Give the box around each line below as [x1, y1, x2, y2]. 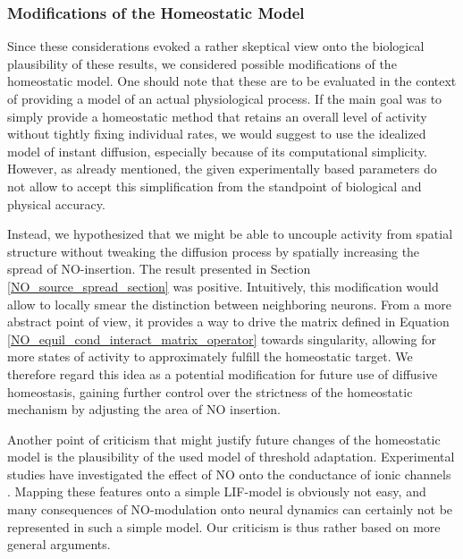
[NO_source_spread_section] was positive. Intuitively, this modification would [7, 276, 439, 295]
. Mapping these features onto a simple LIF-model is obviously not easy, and [7, 482, 426, 501]
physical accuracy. [7, 194, 105, 213]
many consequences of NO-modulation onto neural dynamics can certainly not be [7, 500, 453, 519]
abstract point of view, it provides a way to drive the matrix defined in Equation [7, 312, 450, 331]
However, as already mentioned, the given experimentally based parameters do [7, 159, 437, 178]
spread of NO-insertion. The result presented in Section [7, 259, 311, 278]
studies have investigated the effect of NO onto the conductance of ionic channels [7, 464, 451, 483]
